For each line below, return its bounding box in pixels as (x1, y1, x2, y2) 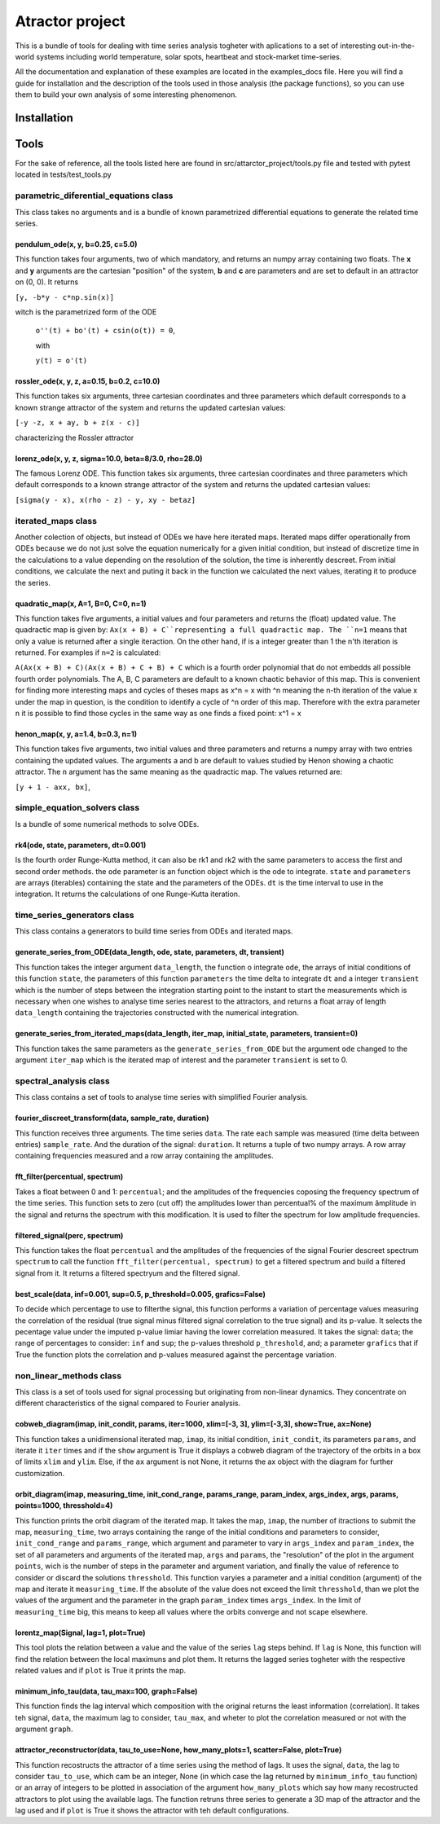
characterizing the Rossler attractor (15, 433, 134, 442)
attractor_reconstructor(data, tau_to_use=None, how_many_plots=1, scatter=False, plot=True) (15, 1745, 342, 1755)
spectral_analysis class (15, 1075, 110, 1087)
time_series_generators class (15, 909, 134, 921)
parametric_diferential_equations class (15, 190, 174, 201)
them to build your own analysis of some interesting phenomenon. (15, 90, 238, 99)
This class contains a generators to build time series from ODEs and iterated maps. (15, 926, 293, 936)
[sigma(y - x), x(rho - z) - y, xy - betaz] (15, 495, 196, 504)
